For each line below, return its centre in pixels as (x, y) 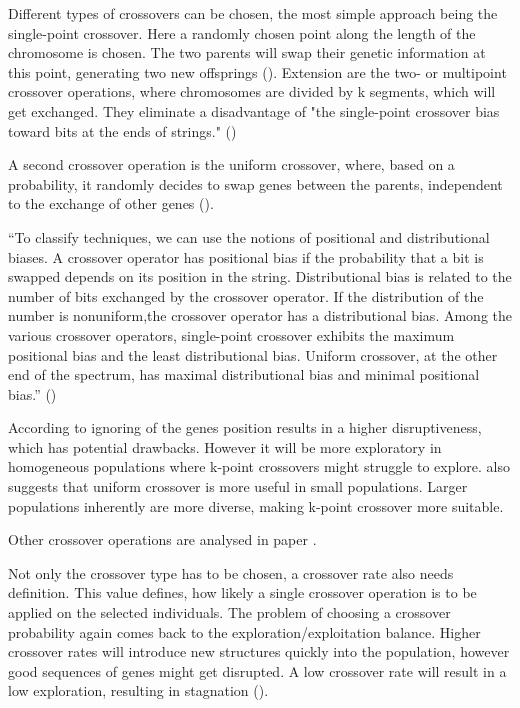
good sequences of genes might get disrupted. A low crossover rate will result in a (257, 670)
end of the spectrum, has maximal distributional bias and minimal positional (244, 374)
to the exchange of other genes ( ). (111, 203)
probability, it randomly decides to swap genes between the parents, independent (255, 183)
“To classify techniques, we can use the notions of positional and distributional (249, 236)
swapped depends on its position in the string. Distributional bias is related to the (260, 276)
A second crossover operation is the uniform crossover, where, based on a (231, 164)
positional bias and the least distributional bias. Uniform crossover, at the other (253, 354)
